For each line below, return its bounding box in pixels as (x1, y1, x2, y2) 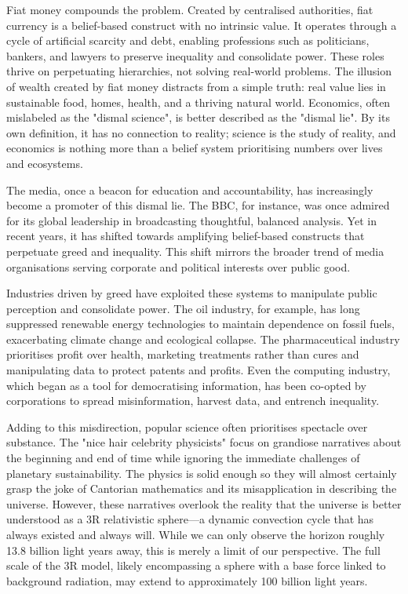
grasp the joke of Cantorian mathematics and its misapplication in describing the (6, 480, 397, 497)
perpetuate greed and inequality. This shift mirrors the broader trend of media (6, 242, 384, 259)
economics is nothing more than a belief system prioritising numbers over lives (6, 140, 383, 156)
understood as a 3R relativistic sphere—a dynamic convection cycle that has (6, 511, 374, 527)
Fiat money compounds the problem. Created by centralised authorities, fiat (6, 2, 373, 17)
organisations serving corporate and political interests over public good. (6, 258, 351, 275)
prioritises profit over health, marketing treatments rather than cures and (6, 346, 359, 363)
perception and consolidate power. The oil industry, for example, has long (6, 300, 360, 316)
